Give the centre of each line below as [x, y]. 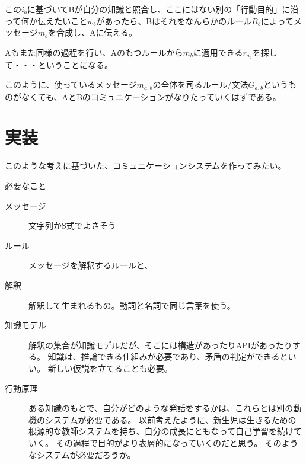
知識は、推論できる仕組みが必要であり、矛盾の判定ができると [168, 356]
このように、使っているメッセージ [71, 84]
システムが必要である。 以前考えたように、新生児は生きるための [170, 419]
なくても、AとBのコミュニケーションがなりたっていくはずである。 [151, 96]
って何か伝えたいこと [46, 20]
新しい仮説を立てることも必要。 [110, 368]
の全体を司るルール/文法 [200, 84]
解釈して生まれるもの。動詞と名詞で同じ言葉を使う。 [132, 305]
